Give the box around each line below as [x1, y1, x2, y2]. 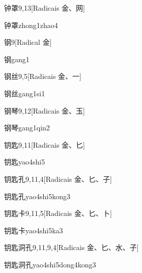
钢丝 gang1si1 [4, 88, 45, 98]
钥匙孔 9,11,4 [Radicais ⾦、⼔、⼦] [4, 173, 112, 184]
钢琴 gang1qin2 [4, 122, 50, 133]
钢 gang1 [4, 53, 30, 64]
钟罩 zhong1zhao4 [4, 19, 58, 30]
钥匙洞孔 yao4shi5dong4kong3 [4, 259, 96, 269]
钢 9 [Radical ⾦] [4, 37, 52, 47]
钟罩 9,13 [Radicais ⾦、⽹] [4, 3, 85, 13]
